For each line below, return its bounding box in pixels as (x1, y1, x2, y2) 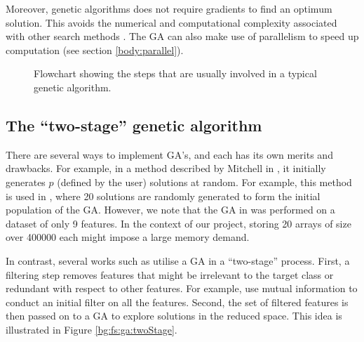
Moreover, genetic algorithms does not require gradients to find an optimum (6, 1, 332, 15)
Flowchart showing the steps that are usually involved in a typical (34, 66, 317, 81)
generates (6, 174, 46, 189)
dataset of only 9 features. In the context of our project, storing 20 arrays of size (6, 216, 351, 230)
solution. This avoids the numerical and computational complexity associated (6, 15, 337, 29)
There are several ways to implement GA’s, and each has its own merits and (6, 147, 333, 162)
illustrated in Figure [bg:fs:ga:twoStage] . (6, 322, 177, 336)
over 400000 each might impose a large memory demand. (6, 230, 250, 244)
